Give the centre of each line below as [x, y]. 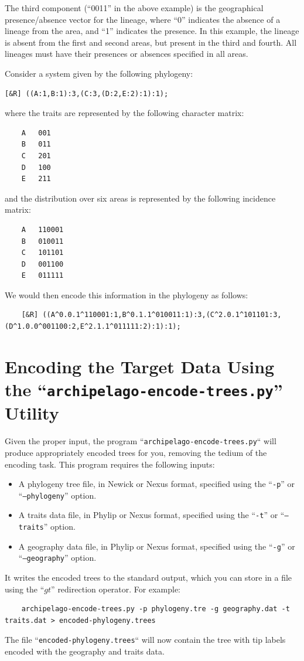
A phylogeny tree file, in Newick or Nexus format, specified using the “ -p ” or [157, 484]
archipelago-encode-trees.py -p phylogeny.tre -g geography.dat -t [156, 609]
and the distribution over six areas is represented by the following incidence [140, 198]
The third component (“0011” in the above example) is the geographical [134, 8]
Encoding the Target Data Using [140, 366]
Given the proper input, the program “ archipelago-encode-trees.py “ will [141, 441]
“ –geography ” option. [57, 558]
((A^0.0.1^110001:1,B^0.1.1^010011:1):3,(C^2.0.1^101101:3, [162, 315]
